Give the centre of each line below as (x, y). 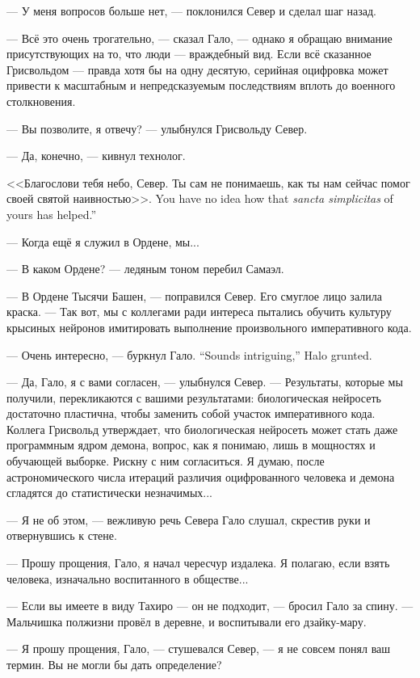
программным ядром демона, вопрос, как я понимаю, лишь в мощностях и (191, 445)
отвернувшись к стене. (62, 535)
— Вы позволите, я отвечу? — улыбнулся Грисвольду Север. (157, 128)
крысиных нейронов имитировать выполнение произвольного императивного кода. (209, 327)
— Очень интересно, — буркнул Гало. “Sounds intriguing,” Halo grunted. (189, 354)
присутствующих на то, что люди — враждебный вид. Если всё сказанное (189, 54)
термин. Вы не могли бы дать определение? (114, 664)
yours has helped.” (52, 214)
